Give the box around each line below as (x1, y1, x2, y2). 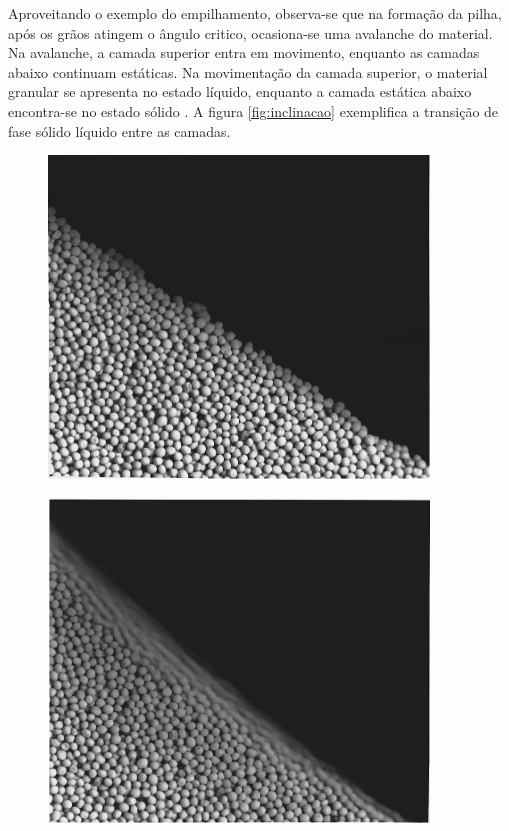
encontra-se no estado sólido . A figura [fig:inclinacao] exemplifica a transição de (8, 100, 499, 121)
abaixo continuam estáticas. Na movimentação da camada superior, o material (8, 61, 488, 82)
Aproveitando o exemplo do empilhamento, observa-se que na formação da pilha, (8, 3, 502, 23)
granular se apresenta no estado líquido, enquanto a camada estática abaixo (8, 81, 472, 102)
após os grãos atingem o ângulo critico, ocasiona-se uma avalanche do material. (8, 22, 493, 43)
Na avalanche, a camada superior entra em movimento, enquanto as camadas (8, 42, 480, 63)
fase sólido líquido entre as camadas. (8, 120, 231, 141)
